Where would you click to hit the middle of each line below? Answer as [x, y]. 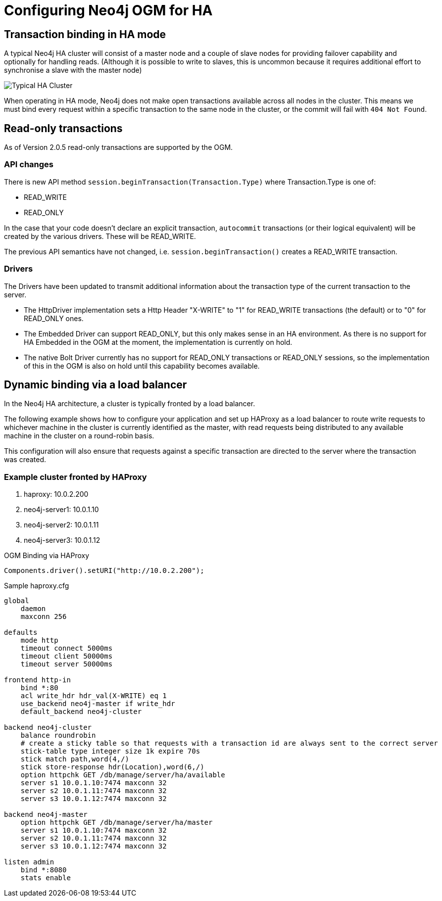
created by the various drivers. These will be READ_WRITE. [100, 236]
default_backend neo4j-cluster [81, 712]
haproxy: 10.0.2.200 [56, 494]
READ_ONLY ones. [54, 318]
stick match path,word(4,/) [75, 759]
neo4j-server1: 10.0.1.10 [61, 510]
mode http [39, 640]
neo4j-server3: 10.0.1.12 [62, 540]
